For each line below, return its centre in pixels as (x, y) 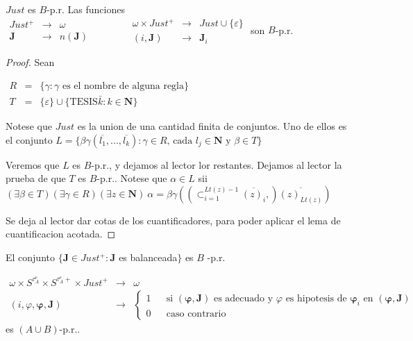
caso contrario (196, 314)
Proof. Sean (30, 62)
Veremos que (33, 164)
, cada (180, 141)
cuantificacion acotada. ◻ (61, 234)
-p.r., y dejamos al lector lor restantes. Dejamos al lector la (217, 164)
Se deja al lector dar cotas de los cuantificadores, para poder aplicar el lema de (173, 220)
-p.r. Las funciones (86, 9)
